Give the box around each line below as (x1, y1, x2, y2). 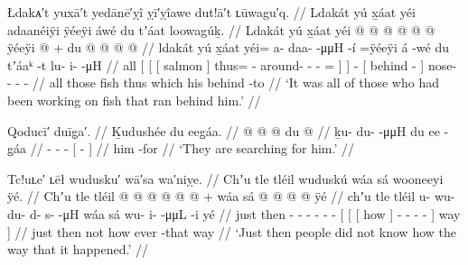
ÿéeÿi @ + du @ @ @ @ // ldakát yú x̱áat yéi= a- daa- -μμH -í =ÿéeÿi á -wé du (7, 38, 450, 57)
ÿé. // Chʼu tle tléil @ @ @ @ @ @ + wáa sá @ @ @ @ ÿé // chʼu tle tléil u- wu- (7, 187, 455, 206)
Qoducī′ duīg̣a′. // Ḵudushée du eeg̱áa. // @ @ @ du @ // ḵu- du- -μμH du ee (7, 121, 440, 140)
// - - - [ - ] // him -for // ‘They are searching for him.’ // (30, 139, 355, 158)
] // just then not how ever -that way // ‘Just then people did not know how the (7, 222, 456, 241)
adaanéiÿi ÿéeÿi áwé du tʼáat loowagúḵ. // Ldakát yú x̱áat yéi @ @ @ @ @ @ (7, 20, 435, 39)
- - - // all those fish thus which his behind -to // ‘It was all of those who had (7, 73, 439, 92)
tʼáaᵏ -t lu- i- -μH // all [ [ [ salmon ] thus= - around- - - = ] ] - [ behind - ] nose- (7, 55, 457, 74)
